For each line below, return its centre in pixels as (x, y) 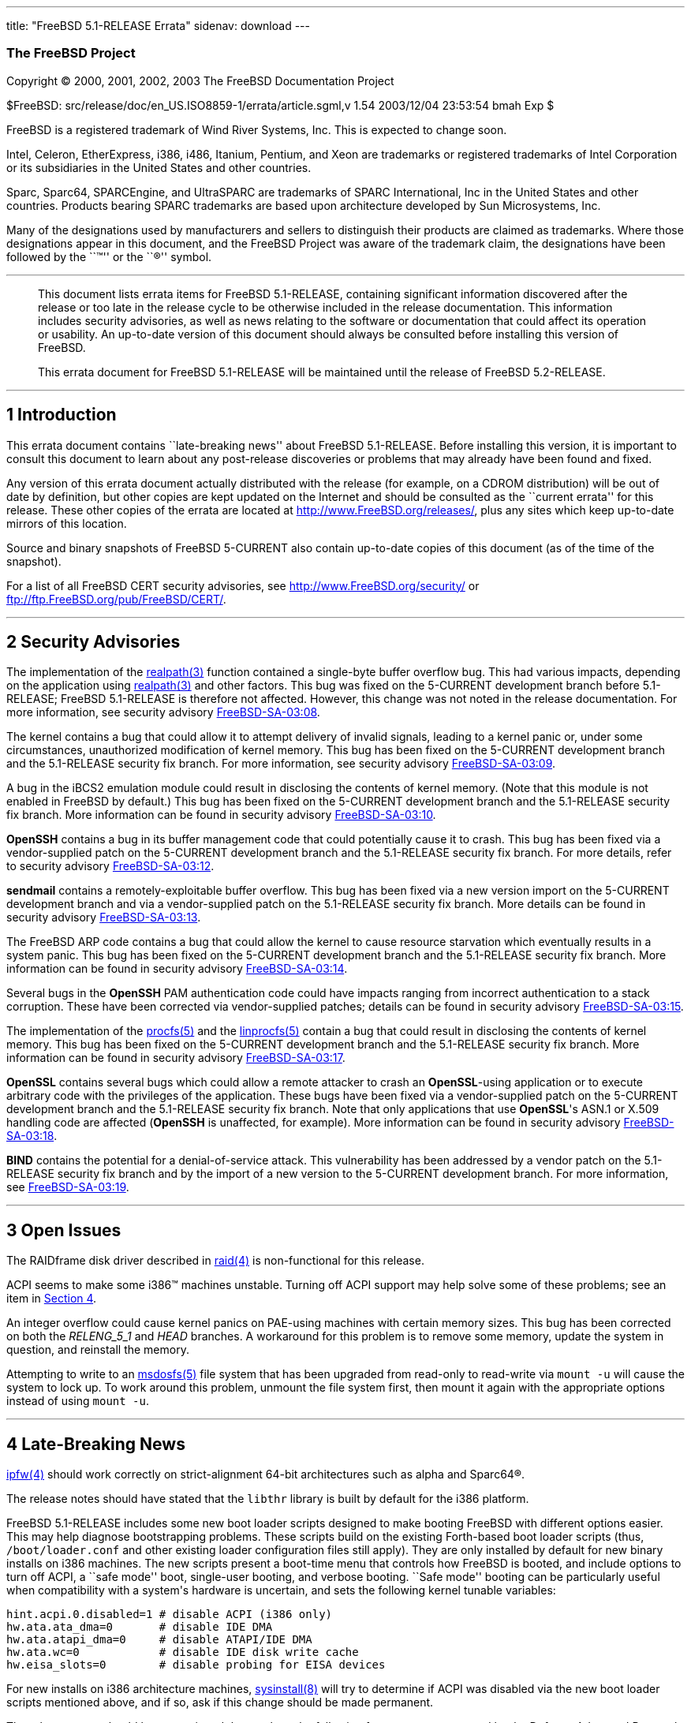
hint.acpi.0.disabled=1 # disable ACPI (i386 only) (170, 1615)
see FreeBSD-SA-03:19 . (68, 1187)
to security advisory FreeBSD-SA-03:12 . (110, 866)
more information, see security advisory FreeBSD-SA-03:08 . (163, 712)
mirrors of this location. (67, 523)
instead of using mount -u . (78, 1401)
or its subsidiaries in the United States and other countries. (159, 167)
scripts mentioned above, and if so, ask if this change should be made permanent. (220, 1702)
